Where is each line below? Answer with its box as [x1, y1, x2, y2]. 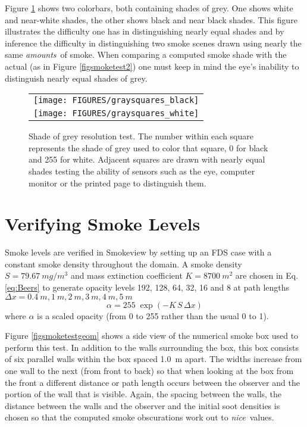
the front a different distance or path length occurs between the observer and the [5, 376, 300, 388]
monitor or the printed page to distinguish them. [29, 176, 206, 189]
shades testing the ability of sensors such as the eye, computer [29, 164, 255, 177]
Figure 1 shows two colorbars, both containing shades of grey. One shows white [5, 2, 293, 14]
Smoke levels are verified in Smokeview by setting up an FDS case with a [5, 246, 272, 258]
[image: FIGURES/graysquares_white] [33, 108, 199, 119]
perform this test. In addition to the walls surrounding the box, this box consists [5, 341, 299, 353]
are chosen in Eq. [235, 269, 299, 282]
